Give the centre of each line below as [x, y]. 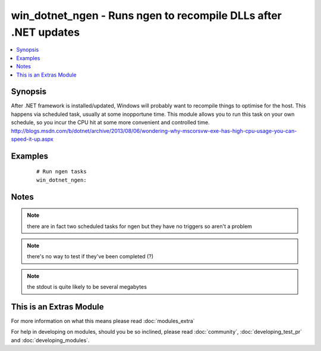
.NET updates [45, 32]
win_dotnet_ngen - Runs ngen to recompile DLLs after [146, 15]
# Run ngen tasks [62, 172]
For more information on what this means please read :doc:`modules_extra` [103, 321]
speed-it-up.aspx [32, 139]
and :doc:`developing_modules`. [50, 340]
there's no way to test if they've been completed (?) [90, 257]
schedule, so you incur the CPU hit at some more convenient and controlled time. [111, 122]
